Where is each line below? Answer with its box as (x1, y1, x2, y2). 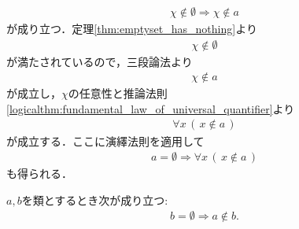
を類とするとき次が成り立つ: (21, 191, 168, 208)
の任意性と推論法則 (68, 85, 168, 102)
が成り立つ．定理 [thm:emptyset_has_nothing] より (6, 20, 257, 37)
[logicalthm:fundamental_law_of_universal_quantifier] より (6, 100, 295, 116)
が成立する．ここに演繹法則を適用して (6, 132, 205, 149)
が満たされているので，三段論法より (6, 53, 193, 69)
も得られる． (6, 165, 72, 182)
